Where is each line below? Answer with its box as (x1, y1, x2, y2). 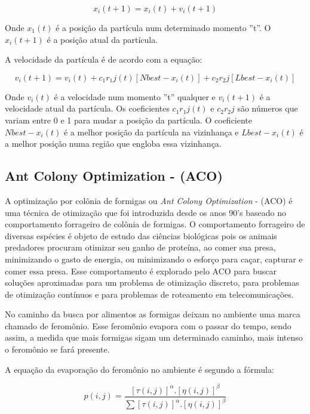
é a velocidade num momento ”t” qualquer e (54, 90, 216, 103)
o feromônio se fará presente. (5, 343, 110, 356)
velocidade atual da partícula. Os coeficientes (5, 102, 170, 115)
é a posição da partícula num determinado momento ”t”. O (56, 21, 271, 33)
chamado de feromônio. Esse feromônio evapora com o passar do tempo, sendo (5, 319, 291, 332)
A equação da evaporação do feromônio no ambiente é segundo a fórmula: (5, 363, 274, 375)
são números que (237, 102, 298, 115)
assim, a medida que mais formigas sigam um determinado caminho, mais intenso (5, 331, 303, 344)
